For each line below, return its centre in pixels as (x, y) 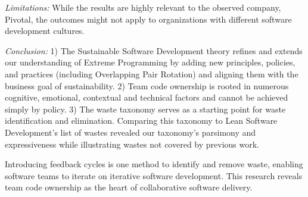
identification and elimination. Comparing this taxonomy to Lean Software (141, 121)
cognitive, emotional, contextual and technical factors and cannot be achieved (147, 97)
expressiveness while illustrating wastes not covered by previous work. (132, 144)
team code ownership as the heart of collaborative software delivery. (129, 187)
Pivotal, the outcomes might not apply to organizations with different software (148, 19)
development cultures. (45, 31)
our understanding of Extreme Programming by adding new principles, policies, (150, 62)
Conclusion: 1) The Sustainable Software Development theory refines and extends (154, 50)
